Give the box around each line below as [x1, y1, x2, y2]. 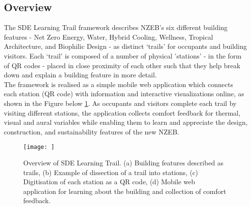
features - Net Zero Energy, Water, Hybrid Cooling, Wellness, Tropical [4, 31, 213, 42]
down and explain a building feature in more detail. [4, 70, 157, 80]
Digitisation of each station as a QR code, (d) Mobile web [23, 177, 195, 187]
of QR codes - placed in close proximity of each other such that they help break [4, 60, 240, 70]
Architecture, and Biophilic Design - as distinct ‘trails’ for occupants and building [4, 41, 247, 51]
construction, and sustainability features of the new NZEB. [4, 126, 179, 136]
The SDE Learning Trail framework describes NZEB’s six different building [4, 22, 228, 32]
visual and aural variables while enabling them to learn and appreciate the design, [4, 117, 248, 127]
